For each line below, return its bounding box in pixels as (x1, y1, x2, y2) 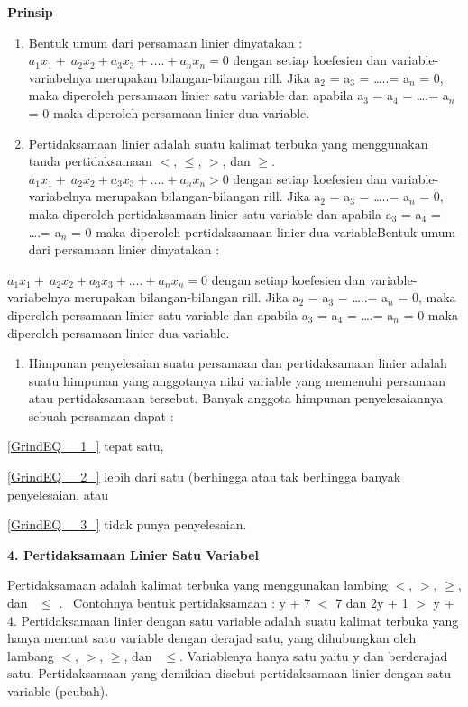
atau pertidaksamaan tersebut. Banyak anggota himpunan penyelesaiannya (28, 389, 444, 408)
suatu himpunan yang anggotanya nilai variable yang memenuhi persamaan (28, 371, 446, 390)
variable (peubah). (7, 682, 109, 700)
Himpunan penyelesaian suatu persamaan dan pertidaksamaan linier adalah (28, 353, 447, 372)
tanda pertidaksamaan (28, 151, 152, 170)
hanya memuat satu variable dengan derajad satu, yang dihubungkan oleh (7, 629, 417, 647)
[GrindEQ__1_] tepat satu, (7, 436, 164, 455)
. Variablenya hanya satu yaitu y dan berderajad (179, 646, 448, 665)
